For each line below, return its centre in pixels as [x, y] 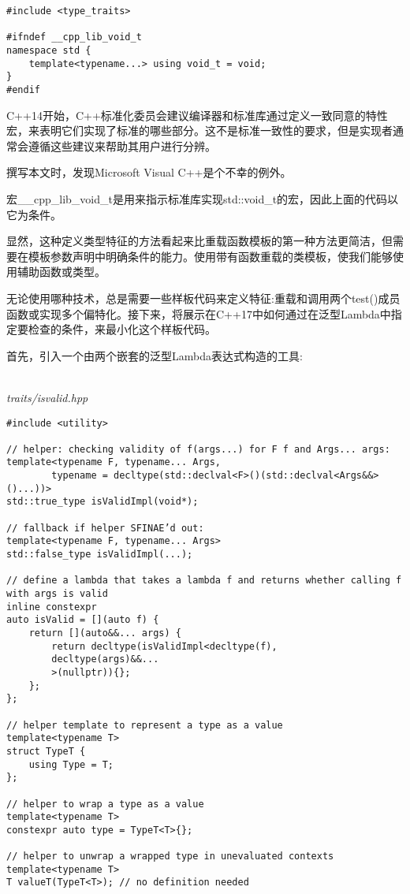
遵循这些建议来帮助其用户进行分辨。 [122, 145]
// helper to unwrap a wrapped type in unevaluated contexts [170, 857]
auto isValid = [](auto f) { [83, 620]
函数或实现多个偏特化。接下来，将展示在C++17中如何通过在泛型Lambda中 [199, 313]
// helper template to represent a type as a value [145, 725]
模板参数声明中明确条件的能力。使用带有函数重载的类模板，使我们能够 [210, 256]
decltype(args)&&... [105, 659]
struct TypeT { [46, 751]
